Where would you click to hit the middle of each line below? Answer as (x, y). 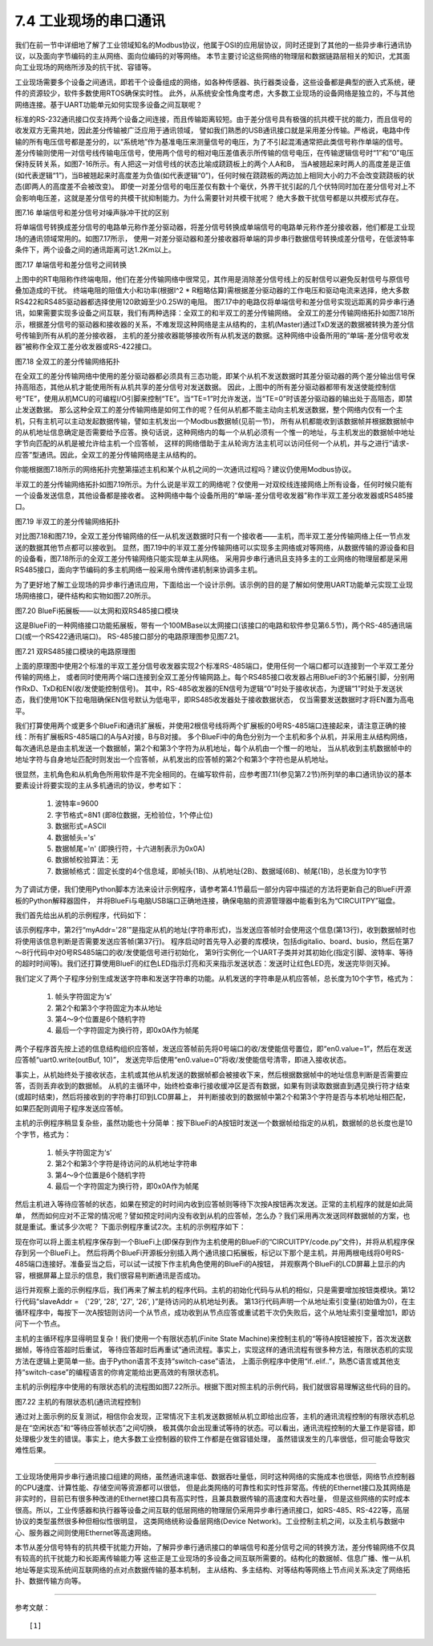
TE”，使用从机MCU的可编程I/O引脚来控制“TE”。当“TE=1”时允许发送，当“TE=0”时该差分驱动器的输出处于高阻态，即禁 (219, 398)
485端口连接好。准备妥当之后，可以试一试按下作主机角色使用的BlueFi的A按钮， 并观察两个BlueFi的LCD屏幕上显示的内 (210, 1264)
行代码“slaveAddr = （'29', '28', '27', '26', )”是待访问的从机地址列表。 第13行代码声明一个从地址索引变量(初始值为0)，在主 (215, 1301)
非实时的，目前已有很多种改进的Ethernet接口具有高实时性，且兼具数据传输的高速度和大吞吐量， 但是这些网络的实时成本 (212, 1499)
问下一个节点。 (39, 1323)
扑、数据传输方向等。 (50, 1581)
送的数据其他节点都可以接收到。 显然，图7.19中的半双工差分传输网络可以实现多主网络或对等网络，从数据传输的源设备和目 (215, 547)
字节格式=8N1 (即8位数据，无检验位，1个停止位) (134, 815)
